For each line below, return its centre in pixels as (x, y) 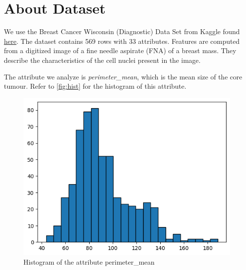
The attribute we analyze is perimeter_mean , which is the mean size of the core (123, 76)
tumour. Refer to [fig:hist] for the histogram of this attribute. (95, 86)
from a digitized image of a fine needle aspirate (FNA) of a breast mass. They (120, 50)
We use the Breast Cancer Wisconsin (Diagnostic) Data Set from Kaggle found (122, 31)
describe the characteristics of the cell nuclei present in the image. (102, 60)
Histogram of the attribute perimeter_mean (89, 261)
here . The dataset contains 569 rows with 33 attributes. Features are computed (122, 41)
